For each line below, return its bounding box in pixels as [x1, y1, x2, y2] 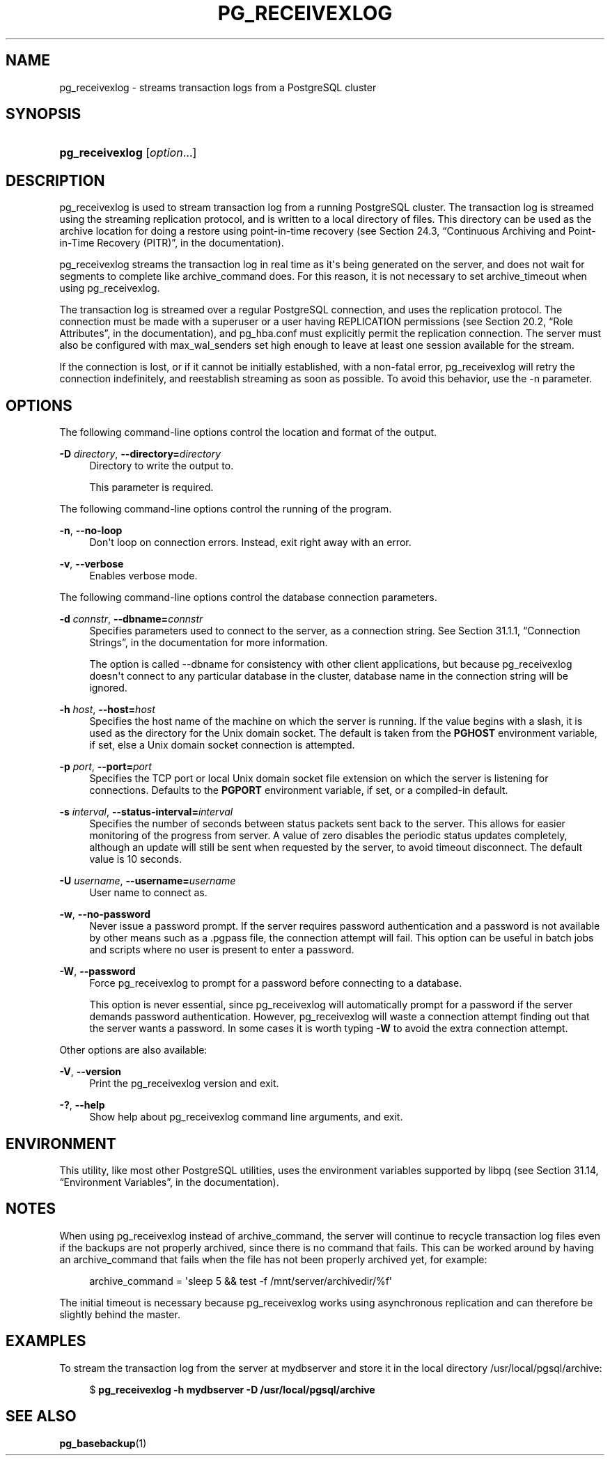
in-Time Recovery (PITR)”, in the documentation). [59, 237, 284, 249]
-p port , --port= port [59, 760, 152, 773]
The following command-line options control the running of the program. [59, 503, 392, 515]
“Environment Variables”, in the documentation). [59, 1175, 279, 1188]
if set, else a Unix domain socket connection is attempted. [89, 739, 355, 751]
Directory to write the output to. [89, 460, 234, 472]
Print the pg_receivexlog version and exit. [89, 1077, 279, 1090]
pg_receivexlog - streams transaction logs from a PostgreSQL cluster [59, 81, 377, 93]
